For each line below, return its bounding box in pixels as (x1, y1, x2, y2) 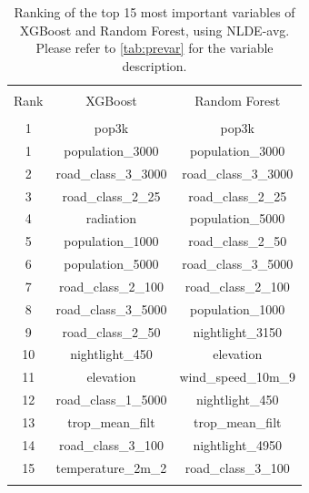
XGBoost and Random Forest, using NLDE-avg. (19, 20, 290, 39)
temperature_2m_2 (55, 457, 167, 477)
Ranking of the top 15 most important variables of (14, 3, 295, 21)
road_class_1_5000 (55, 390, 167, 409)
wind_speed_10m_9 (179, 367, 296, 386)
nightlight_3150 (193, 322, 283, 341)
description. (122, 56, 187, 75)
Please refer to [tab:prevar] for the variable (35, 38, 274, 57)
